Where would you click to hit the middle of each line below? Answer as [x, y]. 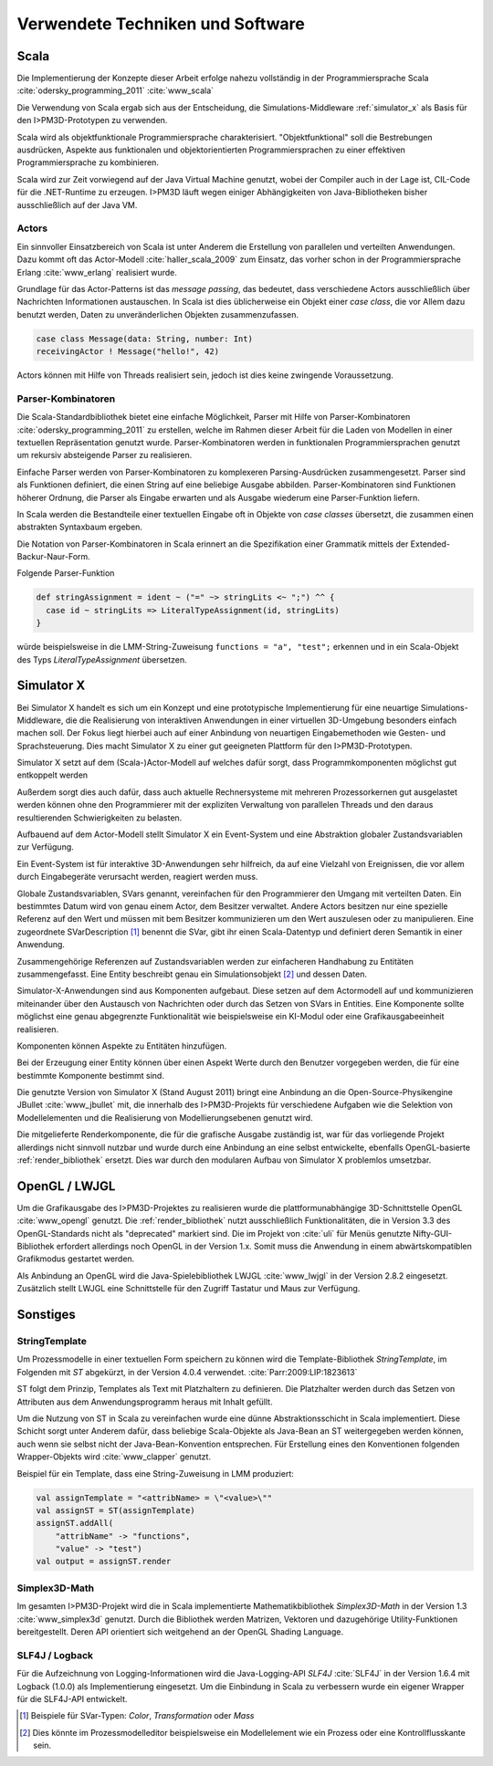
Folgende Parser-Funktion [66, 573]
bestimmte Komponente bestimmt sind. [90, 1075]
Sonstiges [47, 1315]
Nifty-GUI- [432, 1233]
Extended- [430, 544]
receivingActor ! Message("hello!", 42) [127, 352]
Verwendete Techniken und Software [161, 24]
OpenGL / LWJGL [66, 1186]
